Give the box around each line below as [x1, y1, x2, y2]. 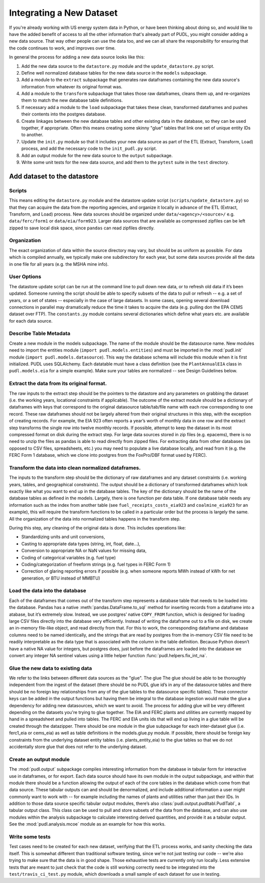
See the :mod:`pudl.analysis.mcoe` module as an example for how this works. [9, 821, 166, 827]
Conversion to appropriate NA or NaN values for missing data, [21, 548, 147, 553]
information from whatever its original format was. [21, 83, 123, 89]
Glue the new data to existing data [9, 664, 92, 671]
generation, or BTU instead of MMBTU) [21, 575, 101, 581]
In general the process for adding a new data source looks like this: [9, 54, 145, 60]
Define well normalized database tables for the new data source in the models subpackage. [21, 70, 207, 76]
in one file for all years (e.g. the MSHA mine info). [9, 261, 109, 267]
